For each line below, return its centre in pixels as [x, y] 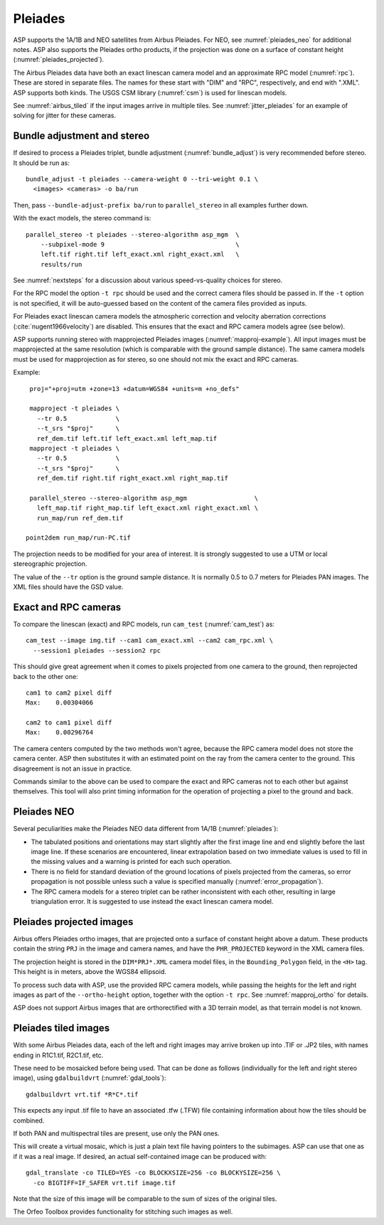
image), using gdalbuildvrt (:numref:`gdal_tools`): [90, 1078]
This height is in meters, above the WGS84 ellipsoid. [90, 972]
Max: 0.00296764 [60, 733]
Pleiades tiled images [62, 1028]
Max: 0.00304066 [60, 703]
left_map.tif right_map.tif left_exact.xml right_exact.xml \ [148, 508]
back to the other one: [46, 676]
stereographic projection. [50, 564]
